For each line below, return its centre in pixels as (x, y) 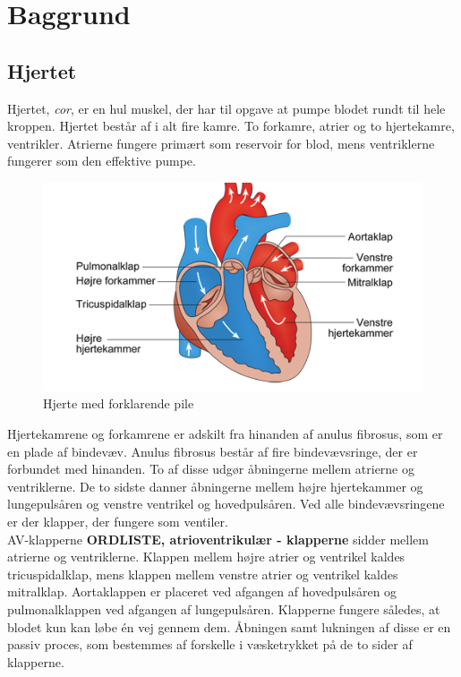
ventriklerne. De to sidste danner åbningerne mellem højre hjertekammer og (215, 486)
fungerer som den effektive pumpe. (102, 161)
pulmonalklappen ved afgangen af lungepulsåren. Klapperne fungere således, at (224, 609)
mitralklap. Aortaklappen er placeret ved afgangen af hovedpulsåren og (202, 591)
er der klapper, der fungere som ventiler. (118, 522)
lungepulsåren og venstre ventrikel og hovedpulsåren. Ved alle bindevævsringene (226, 504)
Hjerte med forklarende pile (119, 403)
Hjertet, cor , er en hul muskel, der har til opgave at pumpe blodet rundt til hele (226, 108)
